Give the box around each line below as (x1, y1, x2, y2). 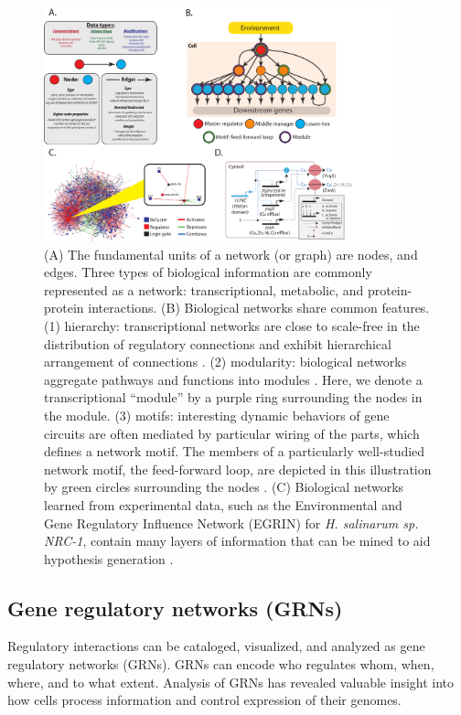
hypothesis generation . (44, 549, 174, 568)
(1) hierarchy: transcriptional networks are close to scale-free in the (44, 315, 420, 335)
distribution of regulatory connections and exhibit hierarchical (44, 334, 391, 353)
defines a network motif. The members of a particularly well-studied (44, 442, 425, 461)
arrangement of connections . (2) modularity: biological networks (44, 352, 407, 371)
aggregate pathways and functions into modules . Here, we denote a (44, 369, 423, 389)
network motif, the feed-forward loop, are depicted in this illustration (44, 459, 432, 478)
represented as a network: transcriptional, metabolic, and (44, 280, 364, 299)
